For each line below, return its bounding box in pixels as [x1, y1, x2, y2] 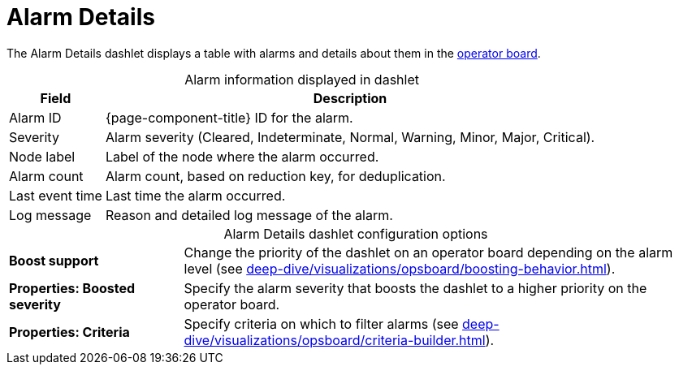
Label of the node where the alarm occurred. [105, 148, 379, 165]
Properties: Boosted [9, 279, 136, 296]
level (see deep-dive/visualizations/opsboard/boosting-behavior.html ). [184, 260, 616, 277]
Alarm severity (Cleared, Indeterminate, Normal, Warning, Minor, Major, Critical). [105, 128, 595, 145]
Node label [9, 148, 76, 165]
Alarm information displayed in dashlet [184, 71, 419, 88]
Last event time [9, 187, 102, 204]
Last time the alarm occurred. [105, 187, 286, 204]
